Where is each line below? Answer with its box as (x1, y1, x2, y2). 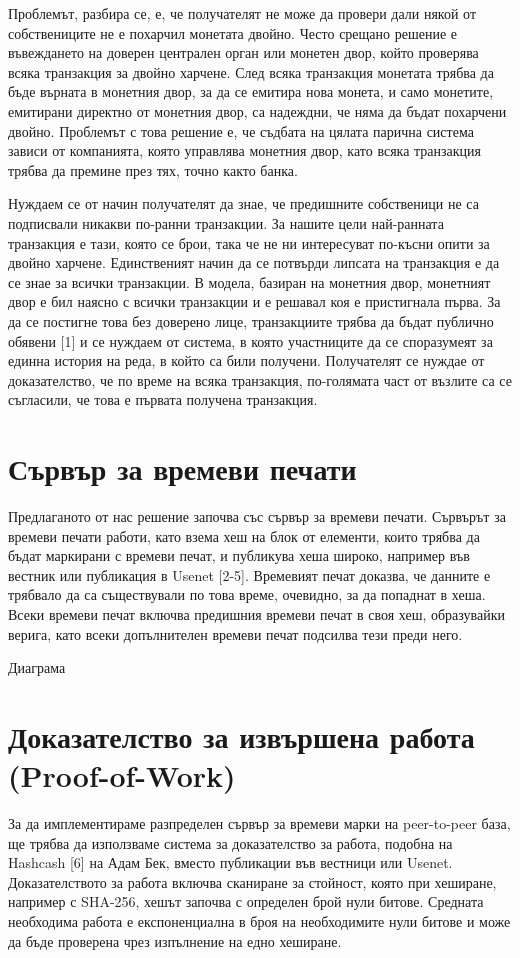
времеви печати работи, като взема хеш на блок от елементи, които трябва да (8, 525, 480, 546)
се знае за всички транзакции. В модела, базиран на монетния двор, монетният (8, 271, 491, 292)
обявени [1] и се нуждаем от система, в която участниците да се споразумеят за (8, 330, 493, 351)
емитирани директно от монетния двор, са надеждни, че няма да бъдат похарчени (8, 100, 507, 121)
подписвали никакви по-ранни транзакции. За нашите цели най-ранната (8, 212, 444, 233)
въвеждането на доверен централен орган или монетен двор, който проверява (8, 42, 479, 63)
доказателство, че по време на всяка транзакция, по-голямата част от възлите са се (8, 369, 512, 390)
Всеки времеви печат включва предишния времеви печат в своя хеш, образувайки (8, 603, 505, 624)
